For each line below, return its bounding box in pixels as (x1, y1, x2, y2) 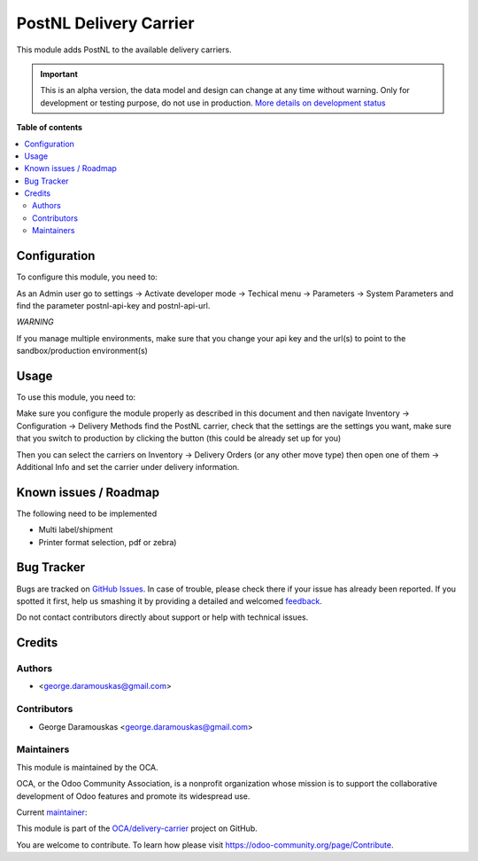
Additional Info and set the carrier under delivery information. (16, 461, 240, 472)
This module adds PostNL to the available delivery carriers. (16, 44, 232, 55)
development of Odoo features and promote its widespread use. (16, 790, 251, 802)
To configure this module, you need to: (16, 271, 158, 283)
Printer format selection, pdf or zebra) (38, 536, 177, 547)
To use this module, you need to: (16, 392, 136, 403)
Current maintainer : (16, 807, 88, 818)
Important (40, 68, 79, 79)
